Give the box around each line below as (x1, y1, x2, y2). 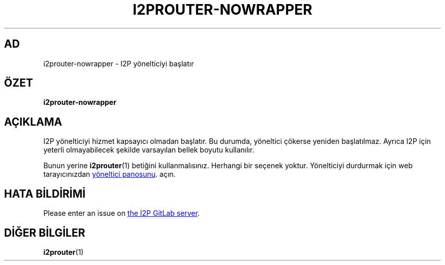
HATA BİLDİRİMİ (4, 187, 86, 200)
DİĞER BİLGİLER (4, 226, 85, 239)
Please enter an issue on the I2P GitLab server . (43, 209, 200, 218)
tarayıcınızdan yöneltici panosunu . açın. (43, 170, 176, 179)
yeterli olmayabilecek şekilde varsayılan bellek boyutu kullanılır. (43, 145, 255, 155)
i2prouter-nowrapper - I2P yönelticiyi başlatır (43, 59, 194, 68)
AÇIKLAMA (4, 115, 62, 128)
